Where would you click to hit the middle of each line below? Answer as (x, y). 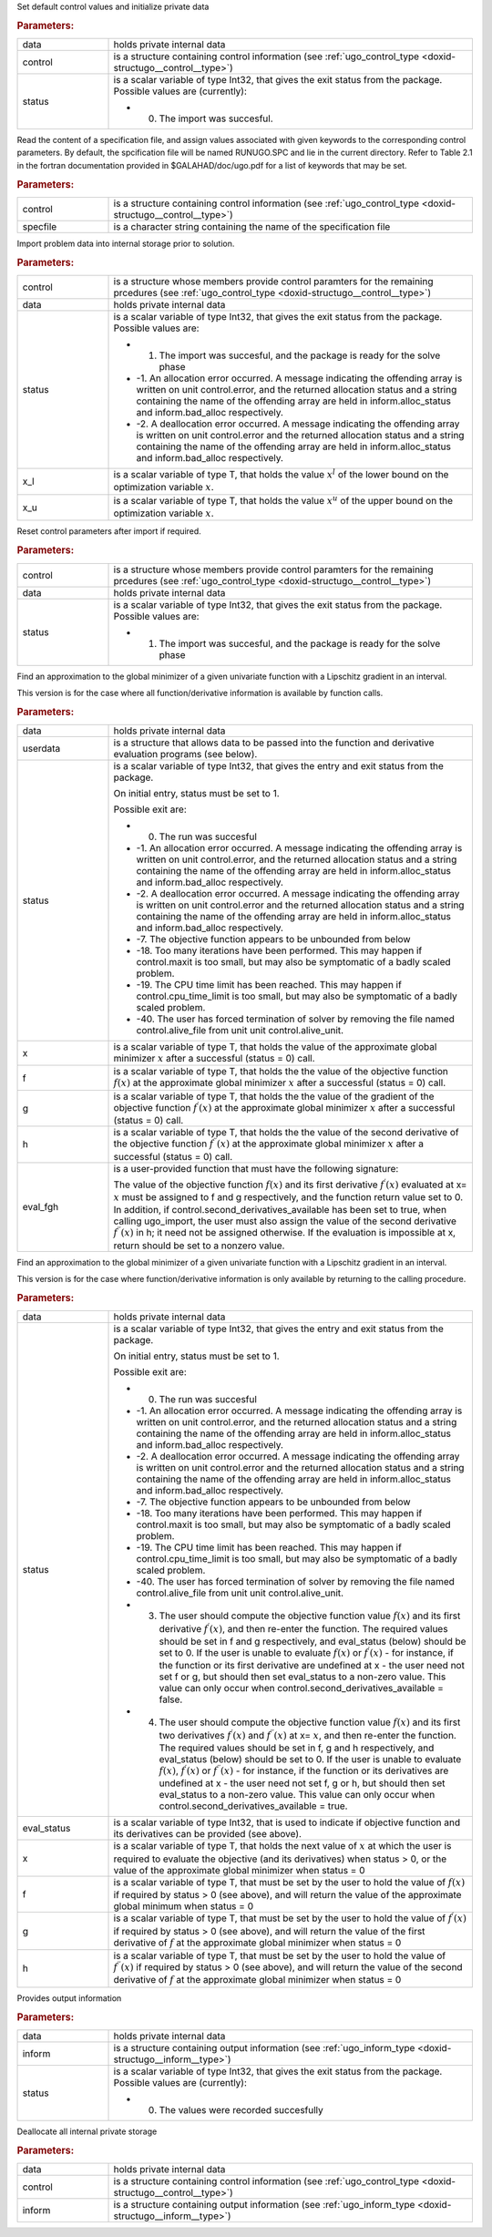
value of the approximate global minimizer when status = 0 (239, 1870)
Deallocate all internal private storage (87, 2131)
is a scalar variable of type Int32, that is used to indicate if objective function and (287, 1822)
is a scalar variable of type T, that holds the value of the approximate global (275, 1046)
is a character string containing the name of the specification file (252, 226)
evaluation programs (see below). (185, 754)
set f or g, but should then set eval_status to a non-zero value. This (302, 1677)
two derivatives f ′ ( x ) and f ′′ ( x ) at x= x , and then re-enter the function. (308, 1734)
